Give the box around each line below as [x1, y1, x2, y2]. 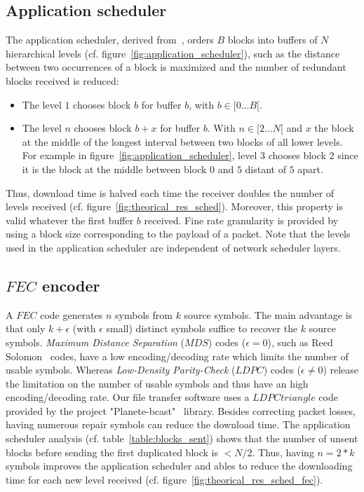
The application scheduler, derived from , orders [6, 32, 214, 47]
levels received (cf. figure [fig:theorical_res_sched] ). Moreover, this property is [6, 199, 343, 214]
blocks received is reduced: [6, 73, 119, 88]
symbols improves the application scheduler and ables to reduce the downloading [6, 458, 353, 473]
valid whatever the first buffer [6, 212, 134, 227]
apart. [297, 161, 323, 176]
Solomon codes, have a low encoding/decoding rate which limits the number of [6, 348, 349, 363]
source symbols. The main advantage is [184, 307, 353, 322]
